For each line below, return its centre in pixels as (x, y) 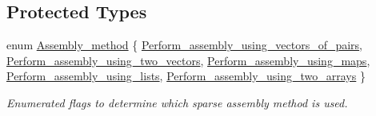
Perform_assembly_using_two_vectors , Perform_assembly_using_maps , (188, 60)
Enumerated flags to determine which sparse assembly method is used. (177, 102)
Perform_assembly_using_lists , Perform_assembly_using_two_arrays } (186, 76)
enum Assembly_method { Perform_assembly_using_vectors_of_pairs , (185, 45)
